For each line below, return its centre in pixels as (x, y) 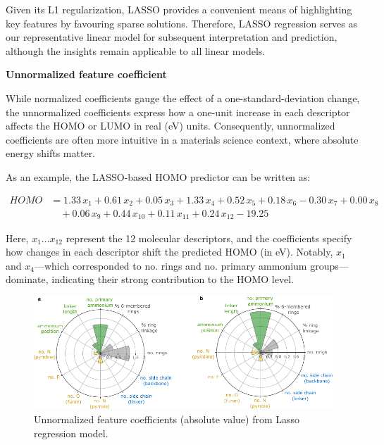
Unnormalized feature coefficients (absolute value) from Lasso (167, 419)
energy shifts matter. (51, 153)
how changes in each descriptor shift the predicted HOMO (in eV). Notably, (169, 252)
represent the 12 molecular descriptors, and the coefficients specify (209, 238)
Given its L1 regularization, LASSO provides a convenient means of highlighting (179, 9)
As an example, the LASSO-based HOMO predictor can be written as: (158, 176)
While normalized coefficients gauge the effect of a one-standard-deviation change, (183, 98)
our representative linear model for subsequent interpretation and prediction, (172, 37)
